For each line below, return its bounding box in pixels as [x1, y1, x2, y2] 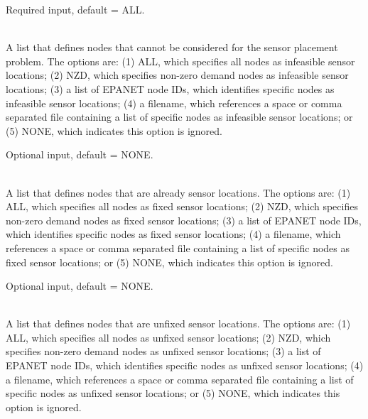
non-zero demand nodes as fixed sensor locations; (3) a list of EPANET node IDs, [6, 212, 362, 227]
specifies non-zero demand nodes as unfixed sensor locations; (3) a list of [6, 344, 321, 359]
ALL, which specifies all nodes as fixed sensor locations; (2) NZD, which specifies [6, 199, 358, 214]
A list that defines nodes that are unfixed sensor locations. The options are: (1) [6, 316, 351, 331]
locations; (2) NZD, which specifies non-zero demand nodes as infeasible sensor [6, 67, 349, 82]
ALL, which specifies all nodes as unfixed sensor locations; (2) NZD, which [6, 330, 331, 344]
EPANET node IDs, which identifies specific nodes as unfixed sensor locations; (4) [6, 358, 364, 373]
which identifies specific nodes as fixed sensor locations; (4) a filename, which [6, 227, 341, 241]
